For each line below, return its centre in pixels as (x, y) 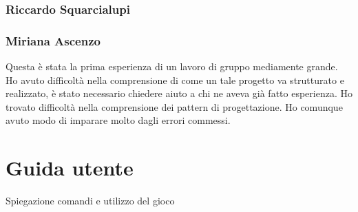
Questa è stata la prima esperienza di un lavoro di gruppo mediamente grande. (172, 66)
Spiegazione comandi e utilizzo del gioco (90, 201)
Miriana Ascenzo (53, 40)
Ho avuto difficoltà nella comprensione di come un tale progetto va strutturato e (175, 79)
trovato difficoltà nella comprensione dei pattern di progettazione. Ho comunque (174, 106)
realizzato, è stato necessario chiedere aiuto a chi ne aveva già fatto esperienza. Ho (179, 93)
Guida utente (70, 168)
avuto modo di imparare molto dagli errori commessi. (118, 120)
